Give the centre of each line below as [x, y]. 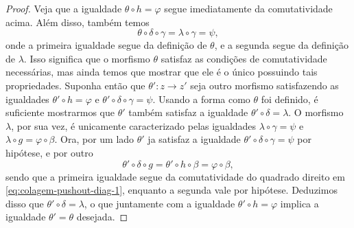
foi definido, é [290, 99]
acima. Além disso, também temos [78, 22]
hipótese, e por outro [49, 152]
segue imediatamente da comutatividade [248, 8]
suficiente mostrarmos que [60, 112]
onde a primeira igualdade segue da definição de [106, 45]
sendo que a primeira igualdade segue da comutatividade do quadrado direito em [175, 176]
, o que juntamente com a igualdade [160, 203]
